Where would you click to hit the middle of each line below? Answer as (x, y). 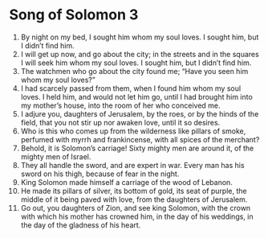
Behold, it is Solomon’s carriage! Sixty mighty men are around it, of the (137, 148)
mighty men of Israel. (56, 156)
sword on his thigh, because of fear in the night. (100, 174)
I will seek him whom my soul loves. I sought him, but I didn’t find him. (136, 63)
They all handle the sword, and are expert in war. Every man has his (132, 165)
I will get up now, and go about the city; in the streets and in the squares (140, 54)
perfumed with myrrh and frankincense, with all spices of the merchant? (140, 139)
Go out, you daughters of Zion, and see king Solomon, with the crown (136, 207)
